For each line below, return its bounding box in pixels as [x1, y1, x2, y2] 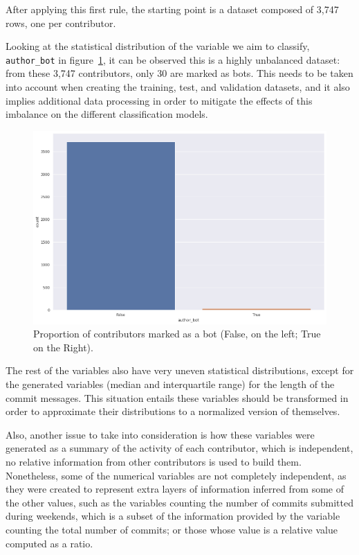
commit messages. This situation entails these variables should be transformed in [6, 390, 349, 405]
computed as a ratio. [6, 536, 93, 550]
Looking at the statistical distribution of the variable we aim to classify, [6, 39, 310, 53]
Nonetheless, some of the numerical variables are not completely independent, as [6, 468, 347, 482]
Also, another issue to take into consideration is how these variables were [6, 427, 315, 441]
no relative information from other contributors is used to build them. [6, 455, 302, 469]
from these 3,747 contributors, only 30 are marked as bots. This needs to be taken [6, 66, 353, 80]
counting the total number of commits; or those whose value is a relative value [6, 522, 338, 536]
